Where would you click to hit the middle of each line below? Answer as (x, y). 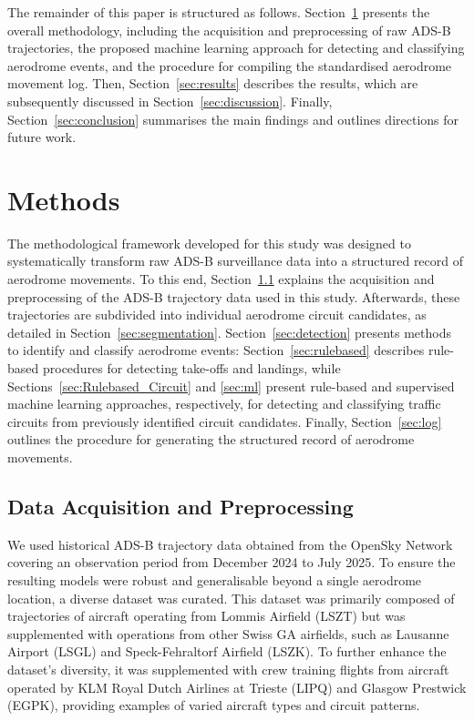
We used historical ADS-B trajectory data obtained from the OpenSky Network (230, 544)
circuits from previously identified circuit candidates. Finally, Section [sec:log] (225, 421)
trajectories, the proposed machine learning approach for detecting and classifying (236, 48)
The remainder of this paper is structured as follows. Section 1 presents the (219, 12)
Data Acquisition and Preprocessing (180, 506)
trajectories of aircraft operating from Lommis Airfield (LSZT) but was (206, 616)
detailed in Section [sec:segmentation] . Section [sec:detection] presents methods (230, 332)
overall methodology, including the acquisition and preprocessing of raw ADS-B (229, 30)
